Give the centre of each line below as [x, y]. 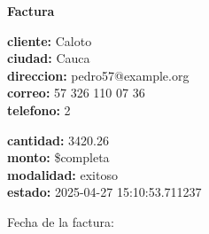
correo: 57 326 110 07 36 [76, 93]
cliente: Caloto [50, 40]
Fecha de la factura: [61, 221]
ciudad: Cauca [49, 58]
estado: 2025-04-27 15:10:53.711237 [104, 192]
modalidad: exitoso [62, 174]
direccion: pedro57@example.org [98, 75]
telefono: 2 [39, 109]
